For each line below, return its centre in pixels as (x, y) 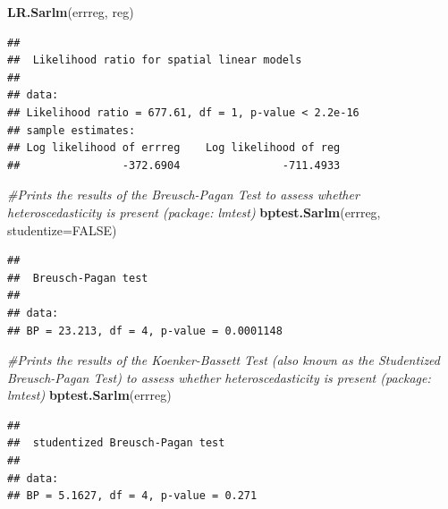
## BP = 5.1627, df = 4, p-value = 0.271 (132, 496)
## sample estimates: (72, 130)
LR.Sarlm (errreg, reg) (71, 12)
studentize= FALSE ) (62, 229)
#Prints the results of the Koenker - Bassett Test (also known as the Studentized (224, 360)
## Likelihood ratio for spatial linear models (155, 60)
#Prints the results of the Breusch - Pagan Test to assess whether (183, 195)
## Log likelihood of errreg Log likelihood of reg (174, 148)
